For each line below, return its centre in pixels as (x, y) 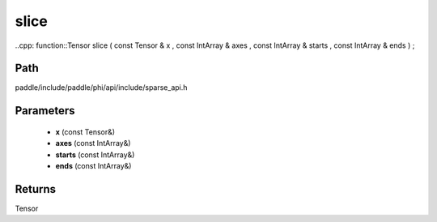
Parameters (45, 111)
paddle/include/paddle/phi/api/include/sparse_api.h (101, 88)
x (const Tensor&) (85, 132)
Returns (36, 189)
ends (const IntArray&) (93, 166)
